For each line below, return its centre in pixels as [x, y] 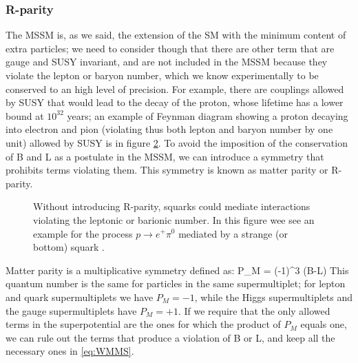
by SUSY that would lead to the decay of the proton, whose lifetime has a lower [175, 102]
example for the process [83, 233]
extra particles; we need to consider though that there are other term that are [170, 48]
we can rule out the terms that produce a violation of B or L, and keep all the [170, 337]
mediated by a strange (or [233, 233]
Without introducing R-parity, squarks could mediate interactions [172, 206]
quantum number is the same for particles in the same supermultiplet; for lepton [176, 283]
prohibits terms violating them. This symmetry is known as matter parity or [167, 170]
